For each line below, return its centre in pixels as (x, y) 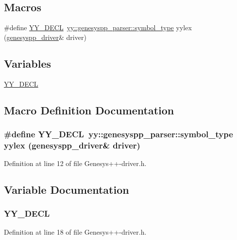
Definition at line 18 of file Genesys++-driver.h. (75, 231)
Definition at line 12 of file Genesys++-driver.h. (75, 163)
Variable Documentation (67, 190)
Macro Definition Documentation (89, 110)
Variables (28, 63)
